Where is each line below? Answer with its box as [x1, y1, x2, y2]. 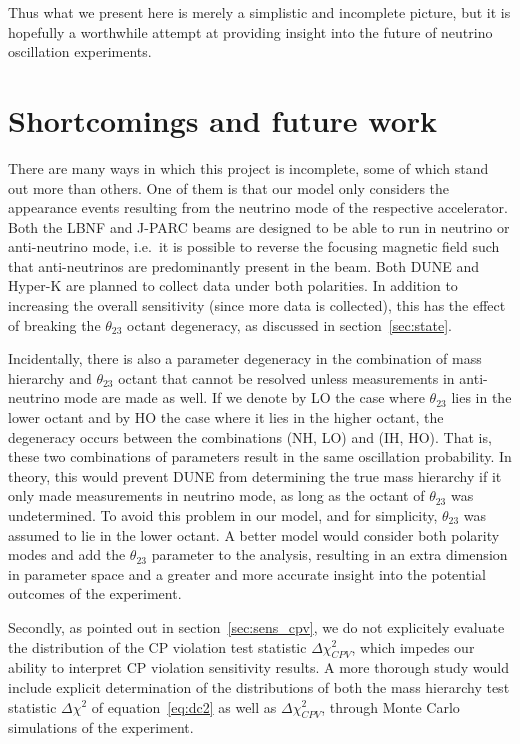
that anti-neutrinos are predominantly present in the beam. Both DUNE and [8, 255, 480, 276]
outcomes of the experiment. [8, 583, 182, 604]
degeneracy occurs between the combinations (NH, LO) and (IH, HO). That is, [8, 426, 492, 447]
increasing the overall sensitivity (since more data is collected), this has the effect [8, 295, 506, 316]
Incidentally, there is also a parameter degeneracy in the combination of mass [8, 348, 482, 369]
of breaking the [8, 314, 101, 335]
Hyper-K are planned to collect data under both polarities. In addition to [8, 275, 458, 296]
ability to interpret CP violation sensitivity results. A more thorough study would [8, 657, 509, 678]
